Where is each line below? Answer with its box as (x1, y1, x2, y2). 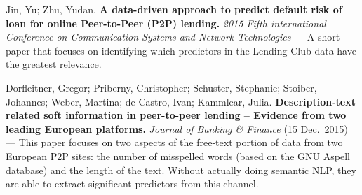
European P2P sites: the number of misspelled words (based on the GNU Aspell (6, 148, 350, 163)
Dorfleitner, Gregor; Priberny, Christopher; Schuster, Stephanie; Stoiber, (6, 80, 317, 94)
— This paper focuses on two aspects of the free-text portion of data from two (6, 135, 343, 150)
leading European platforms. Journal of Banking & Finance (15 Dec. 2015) (6, 121, 349, 136)
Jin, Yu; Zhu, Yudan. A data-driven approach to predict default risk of (6, 2, 342, 16)
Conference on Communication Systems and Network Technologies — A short (6, 29, 340, 44)
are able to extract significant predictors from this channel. (6, 176, 259, 191)
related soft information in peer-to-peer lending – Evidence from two (6, 108, 347, 122)
